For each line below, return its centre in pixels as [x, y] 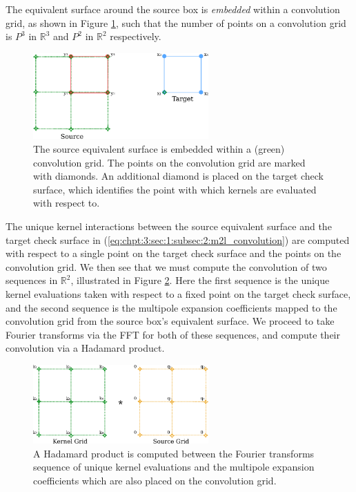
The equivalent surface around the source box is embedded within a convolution [173, 9]
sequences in [32, 280]
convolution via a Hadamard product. [85, 348]
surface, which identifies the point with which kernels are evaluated [175, 189]
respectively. [136, 36]
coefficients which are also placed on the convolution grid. [155, 480]
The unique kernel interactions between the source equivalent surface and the [169, 226]
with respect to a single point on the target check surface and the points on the [174, 253]
